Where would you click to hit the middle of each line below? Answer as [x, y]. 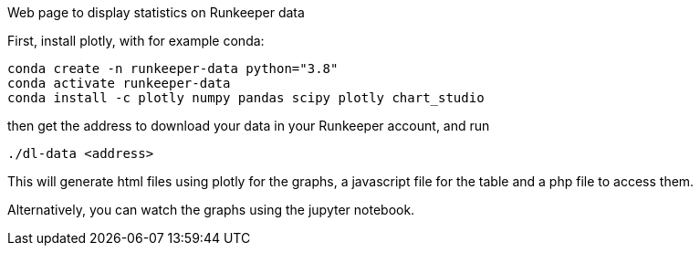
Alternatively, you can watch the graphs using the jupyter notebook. [211, 210]
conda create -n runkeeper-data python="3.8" [173, 69]
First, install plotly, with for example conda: [136, 41]
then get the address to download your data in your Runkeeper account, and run [249, 126]
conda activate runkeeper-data [119, 83]
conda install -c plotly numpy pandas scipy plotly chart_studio [246, 98]
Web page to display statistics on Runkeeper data [156, 12]
